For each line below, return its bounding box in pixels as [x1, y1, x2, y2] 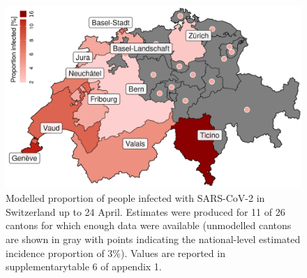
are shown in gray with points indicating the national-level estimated [6, 232, 301, 247]
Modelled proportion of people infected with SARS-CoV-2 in [6, 191, 265, 205]
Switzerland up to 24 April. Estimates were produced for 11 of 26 [6, 204, 285, 219]
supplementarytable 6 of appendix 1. [6, 259, 162, 274]
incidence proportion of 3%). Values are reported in [6, 245, 225, 260]
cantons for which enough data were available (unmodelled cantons [6, 218, 292, 233]
